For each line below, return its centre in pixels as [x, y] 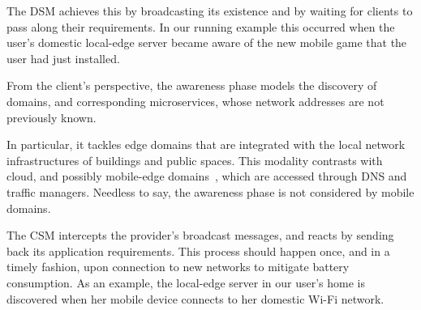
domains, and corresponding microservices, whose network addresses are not [195, 101]
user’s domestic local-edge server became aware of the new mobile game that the [207, 42]
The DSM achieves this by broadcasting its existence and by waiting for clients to [210, 11]
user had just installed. [63, 58]
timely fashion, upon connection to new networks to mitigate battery [178, 267]
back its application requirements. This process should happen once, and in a [198, 251]
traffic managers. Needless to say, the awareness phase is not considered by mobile [210, 191]
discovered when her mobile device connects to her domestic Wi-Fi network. [195, 298]
